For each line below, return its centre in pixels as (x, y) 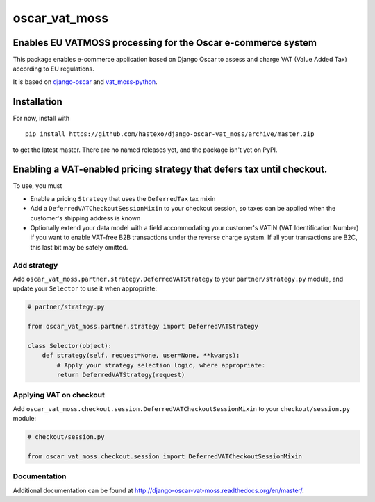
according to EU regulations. (53, 69)
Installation (37, 102)
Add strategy (35, 265)
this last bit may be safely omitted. (79, 247)
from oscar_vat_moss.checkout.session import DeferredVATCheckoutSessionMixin (165, 456)
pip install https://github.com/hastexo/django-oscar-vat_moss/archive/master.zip (170, 134)
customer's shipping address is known (85, 218)
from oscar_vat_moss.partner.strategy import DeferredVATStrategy (143, 327)
